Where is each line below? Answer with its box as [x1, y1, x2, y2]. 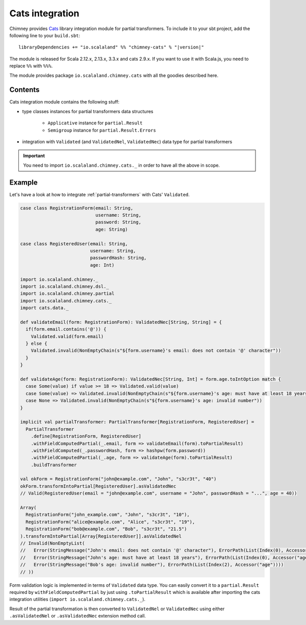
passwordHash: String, [90, 255, 147, 261]
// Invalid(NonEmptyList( [20, 540, 85, 546]
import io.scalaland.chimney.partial [20, 291, 115, 297]
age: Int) [90, 262, 115, 268]
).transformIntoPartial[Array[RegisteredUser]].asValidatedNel [20, 533, 182, 539]
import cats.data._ [20, 305, 69, 311]
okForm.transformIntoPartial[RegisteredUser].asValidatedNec [20, 483, 176, 489]
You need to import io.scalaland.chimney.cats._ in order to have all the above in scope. [23, 162, 220, 168]
